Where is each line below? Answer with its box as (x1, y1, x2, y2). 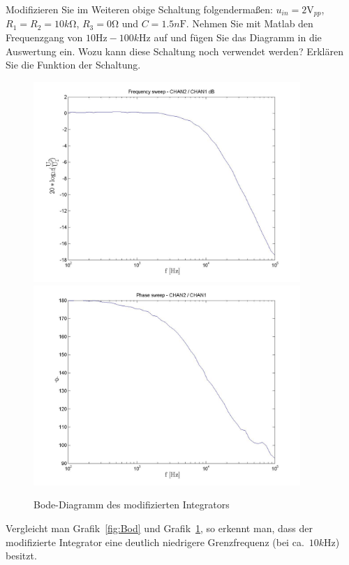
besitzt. (6, 548, 37, 563)
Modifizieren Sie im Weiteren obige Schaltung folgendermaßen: (6, 2, 273, 16)
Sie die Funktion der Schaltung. (6, 57, 141, 72)
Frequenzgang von (6, 30, 83, 45)
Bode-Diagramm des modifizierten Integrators (34, 497, 230, 512)
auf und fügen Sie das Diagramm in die (154, 30, 322, 45)
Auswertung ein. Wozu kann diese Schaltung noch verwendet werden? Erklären (6, 43, 343, 58)
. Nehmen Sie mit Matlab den (186, 16, 313, 31)
